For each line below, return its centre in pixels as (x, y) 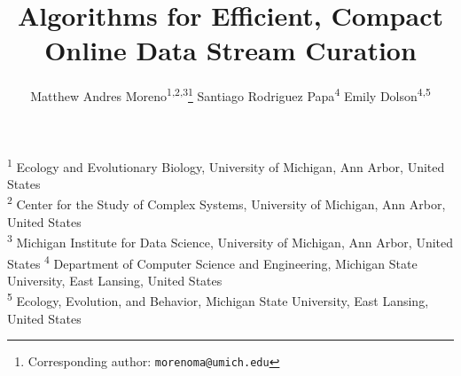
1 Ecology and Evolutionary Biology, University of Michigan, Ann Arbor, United (226, 165)
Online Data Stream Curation (230, 50)
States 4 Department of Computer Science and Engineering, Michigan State (212, 262)
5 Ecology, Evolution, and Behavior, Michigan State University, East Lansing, (218, 299)
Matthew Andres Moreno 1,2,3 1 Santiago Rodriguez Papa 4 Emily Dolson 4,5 (230, 94)
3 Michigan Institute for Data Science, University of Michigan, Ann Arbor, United (230, 241)
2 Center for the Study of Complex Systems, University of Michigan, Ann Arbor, (227, 203)
